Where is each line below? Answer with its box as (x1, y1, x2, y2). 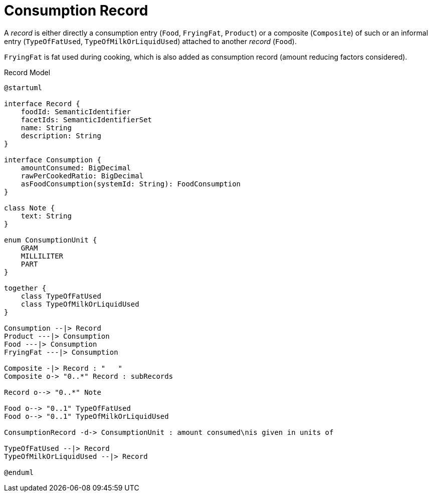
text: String (21, 211, 72, 220)
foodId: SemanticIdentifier (21, 107, 131, 116)
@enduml (4, 468, 34, 476)
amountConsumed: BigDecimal (21, 163, 131, 172)
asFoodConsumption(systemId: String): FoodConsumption (21, 179, 241, 188)
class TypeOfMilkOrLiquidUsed (21, 300, 139, 308)
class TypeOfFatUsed (21, 292, 101, 300)
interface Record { (4, 99, 80, 108)
